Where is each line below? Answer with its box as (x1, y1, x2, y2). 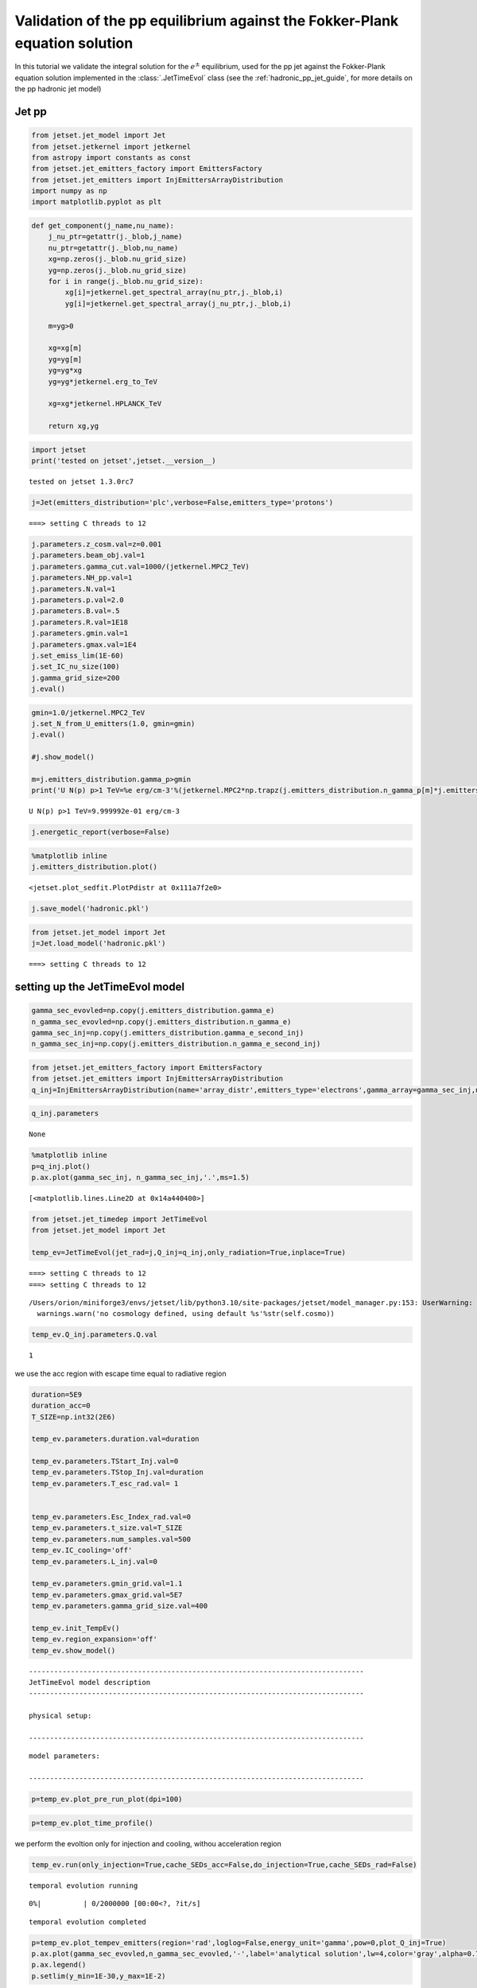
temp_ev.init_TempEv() (31, 1623, 120, 1633)
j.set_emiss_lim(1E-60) (31, 650, 125, 660)
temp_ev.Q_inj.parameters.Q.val (31, 1330, 158, 1339)
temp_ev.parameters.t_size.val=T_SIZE (31, 1524, 183, 1532)
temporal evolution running (29, 1881, 138, 1890)
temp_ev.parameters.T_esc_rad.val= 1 (31, 1479, 179, 1488)
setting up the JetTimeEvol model (14, 980, 185, 994)
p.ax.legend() (31, 1960, 87, 1970)
